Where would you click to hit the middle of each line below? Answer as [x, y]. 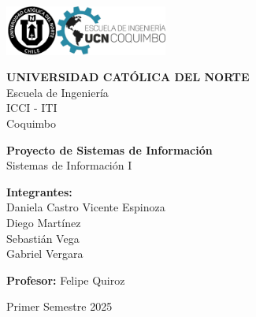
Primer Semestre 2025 [59, 306]
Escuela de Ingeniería [58, 92]
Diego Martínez [44, 222]
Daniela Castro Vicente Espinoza [86, 207]
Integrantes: [39, 191]
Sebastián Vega [43, 238]
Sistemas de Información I [69, 165]
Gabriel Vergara [45, 254]
